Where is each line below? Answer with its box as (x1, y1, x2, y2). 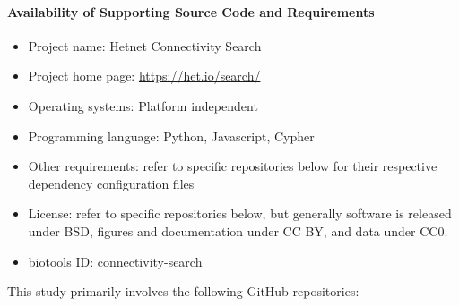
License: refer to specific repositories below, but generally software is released (28, 204, 452, 223)
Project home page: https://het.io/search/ (28, 66, 261, 85)
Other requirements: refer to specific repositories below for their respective (28, 157, 437, 175)
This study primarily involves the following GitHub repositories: (7, 282, 359, 301)
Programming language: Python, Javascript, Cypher (28, 126, 315, 145)
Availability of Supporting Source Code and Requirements (7, 2, 375, 21)
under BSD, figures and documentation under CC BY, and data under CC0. (28, 221, 448, 240)
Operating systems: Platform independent (28, 96, 258, 115)
